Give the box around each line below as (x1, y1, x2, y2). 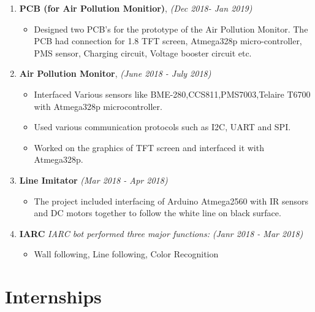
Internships (5, 284, 102, 309)
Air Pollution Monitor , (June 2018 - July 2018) (19, 67, 211, 80)
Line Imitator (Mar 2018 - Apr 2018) (19, 173, 168, 186)
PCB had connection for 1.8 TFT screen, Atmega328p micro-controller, (34, 34, 302, 47)
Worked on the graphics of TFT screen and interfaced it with (34, 141, 264, 154)
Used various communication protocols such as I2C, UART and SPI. (34, 120, 291, 133)
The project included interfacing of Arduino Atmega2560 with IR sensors (34, 194, 309, 207)
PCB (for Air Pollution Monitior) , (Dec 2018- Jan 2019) (19, 2, 252, 14)
